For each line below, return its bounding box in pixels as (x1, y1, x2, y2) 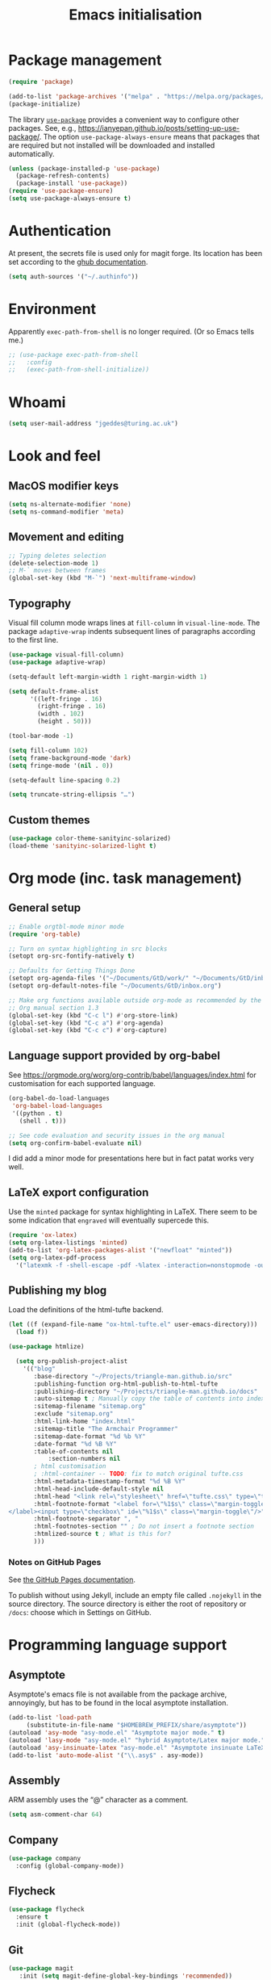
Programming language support (8, 1636, 227, 1655)
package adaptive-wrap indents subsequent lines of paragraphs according (8, 627, 256, 636)
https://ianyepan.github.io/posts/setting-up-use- (77, 123, 240, 132)
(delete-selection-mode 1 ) (8, 559, 99, 567)
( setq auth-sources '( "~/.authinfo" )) (8, 272, 139, 280)
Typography (8, 596, 71, 610)
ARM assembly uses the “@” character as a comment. (8, 1795, 189, 1805)
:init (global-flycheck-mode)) (15, 1920, 121, 1929)
